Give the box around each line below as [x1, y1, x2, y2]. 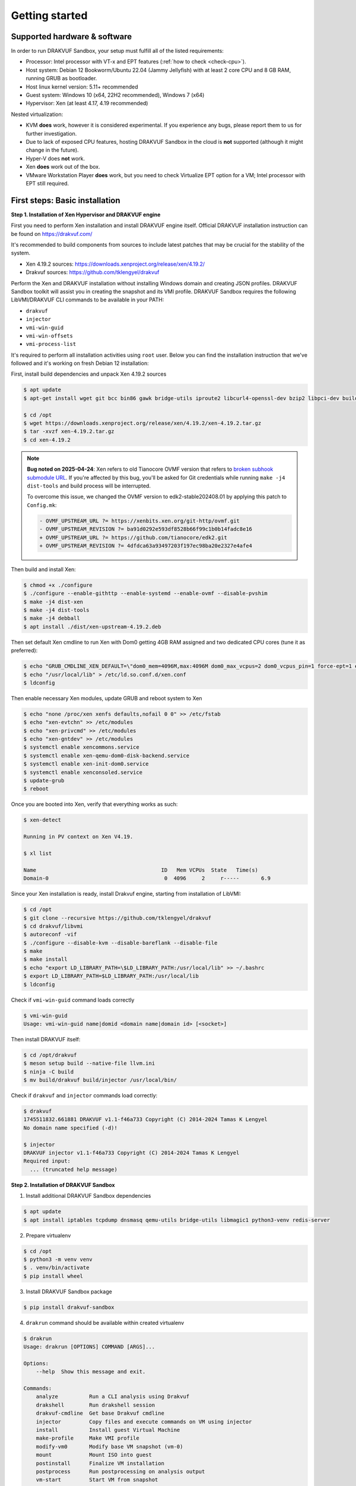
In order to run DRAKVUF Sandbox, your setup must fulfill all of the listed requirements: [11, 48, 224, 55]
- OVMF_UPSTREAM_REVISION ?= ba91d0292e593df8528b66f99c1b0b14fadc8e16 [39, 526, 252, 533]
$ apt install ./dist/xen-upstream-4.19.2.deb [23, 623, 161, 630]
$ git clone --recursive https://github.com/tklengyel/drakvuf [23, 914, 212, 921]
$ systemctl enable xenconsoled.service [23, 769, 142, 776]
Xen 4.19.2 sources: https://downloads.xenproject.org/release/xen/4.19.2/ [26, 260, 205, 267]
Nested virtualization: [11, 111, 63, 118]
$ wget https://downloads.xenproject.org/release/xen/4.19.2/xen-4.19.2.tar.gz [23, 420, 262, 427]
